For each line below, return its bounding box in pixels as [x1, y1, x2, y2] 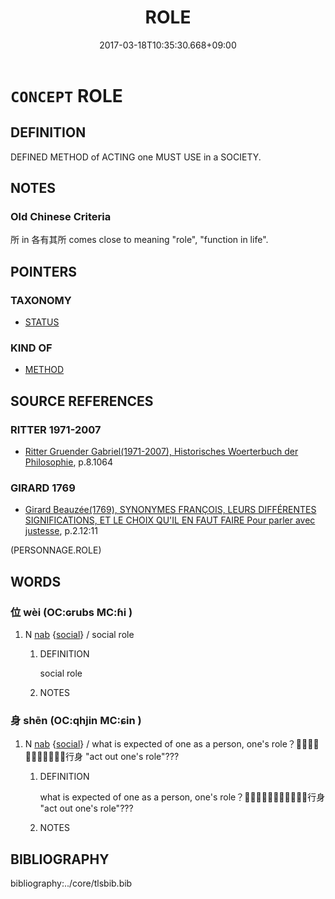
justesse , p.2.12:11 [24, 525, 98, 537]
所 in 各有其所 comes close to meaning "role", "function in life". [10, 234, 269, 246]
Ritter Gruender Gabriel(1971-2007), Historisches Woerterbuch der [24, 446, 299, 458]
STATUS [24, 316, 60, 328]
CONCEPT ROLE [10, 84, 123, 107]
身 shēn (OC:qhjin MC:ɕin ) [10, 714, 142, 728]
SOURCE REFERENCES [10, 392, 154, 410]
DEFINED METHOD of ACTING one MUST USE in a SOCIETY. [10, 151, 262, 163]
